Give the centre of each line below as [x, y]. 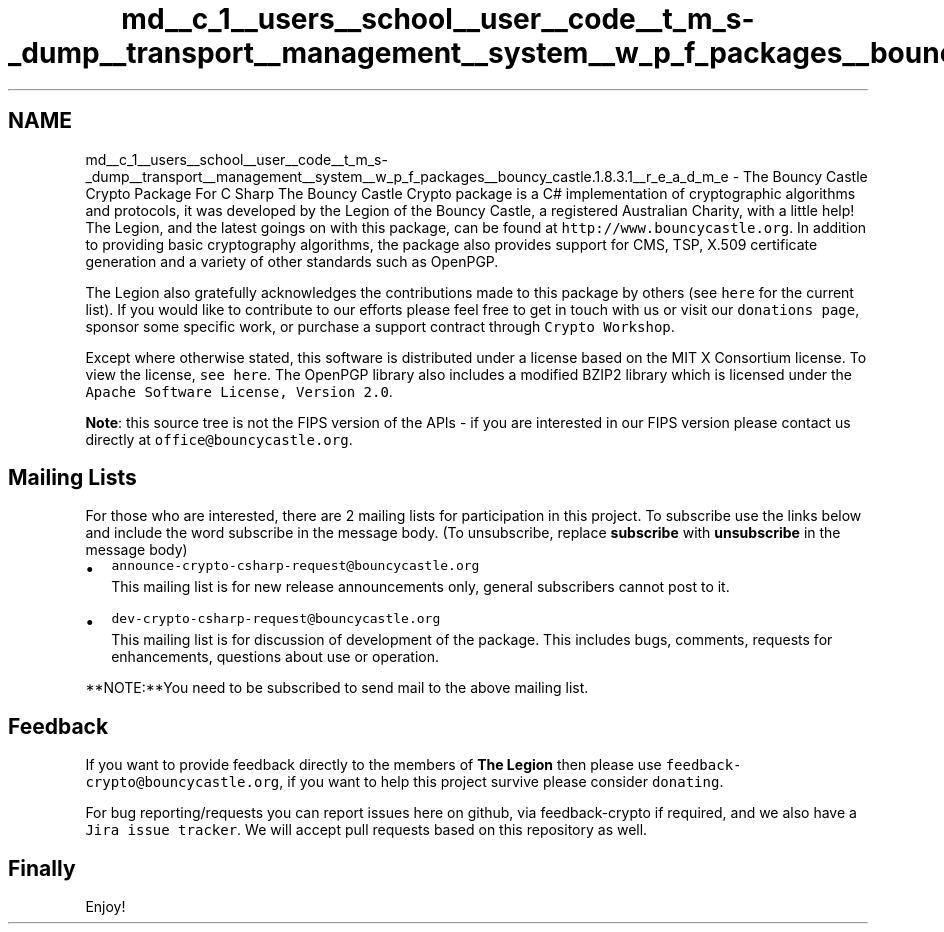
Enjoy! [105, 907]
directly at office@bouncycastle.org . [219, 439]
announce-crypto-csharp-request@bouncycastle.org [295, 566]
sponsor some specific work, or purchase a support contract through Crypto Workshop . [380, 326]
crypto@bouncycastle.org [182, 782]
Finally [42, 868]
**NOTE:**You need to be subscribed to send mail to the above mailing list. [337, 688]
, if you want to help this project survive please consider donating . [501, 782]
